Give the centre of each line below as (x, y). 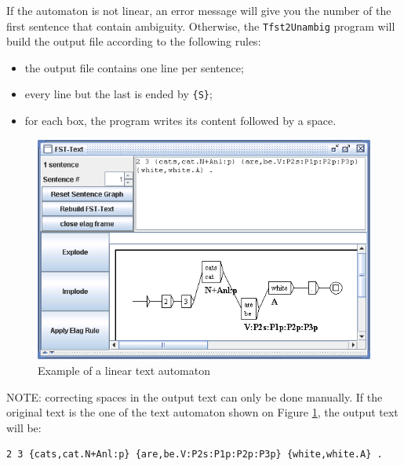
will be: (24, 427)
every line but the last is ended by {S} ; (118, 94)
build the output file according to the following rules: (134, 41)
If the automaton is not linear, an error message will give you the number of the (199, 10)
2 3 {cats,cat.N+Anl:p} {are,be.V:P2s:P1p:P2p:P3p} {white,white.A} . (195, 455)
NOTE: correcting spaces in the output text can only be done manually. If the (195, 396)
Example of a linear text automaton (124, 371)
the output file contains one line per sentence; (134, 67)
